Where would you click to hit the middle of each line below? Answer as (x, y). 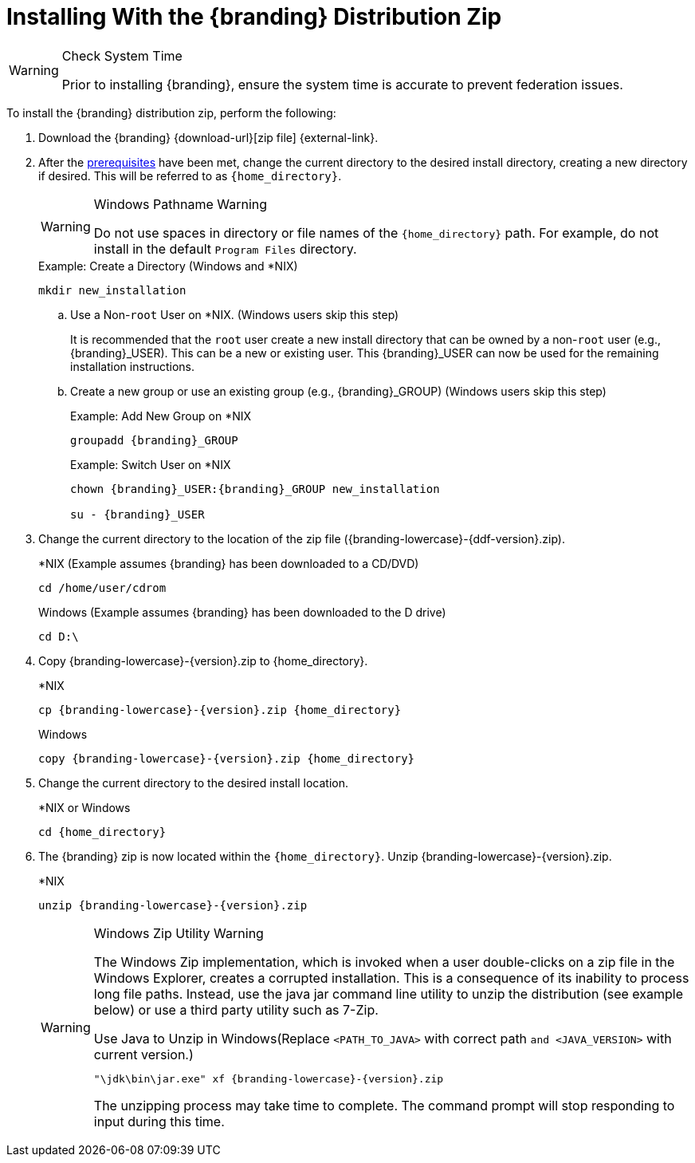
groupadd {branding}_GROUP (154, 440)
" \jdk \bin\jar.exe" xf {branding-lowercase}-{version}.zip (269, 1078)
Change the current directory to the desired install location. (194, 783)
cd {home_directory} (102, 832)
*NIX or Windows (84, 807)
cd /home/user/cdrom (102, 587)
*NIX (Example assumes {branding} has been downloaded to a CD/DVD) (229, 563)
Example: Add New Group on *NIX (161, 416)
